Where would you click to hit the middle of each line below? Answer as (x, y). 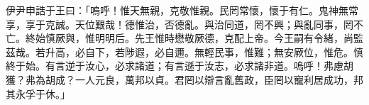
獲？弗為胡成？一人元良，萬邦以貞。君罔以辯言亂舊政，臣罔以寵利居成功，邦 (184, 79)
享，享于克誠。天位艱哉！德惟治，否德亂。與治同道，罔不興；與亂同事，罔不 (184, 24)
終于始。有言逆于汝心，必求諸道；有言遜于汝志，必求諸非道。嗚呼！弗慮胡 (180, 66)
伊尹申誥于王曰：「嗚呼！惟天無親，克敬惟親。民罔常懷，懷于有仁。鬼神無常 (182, 10)
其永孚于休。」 (38, 93)
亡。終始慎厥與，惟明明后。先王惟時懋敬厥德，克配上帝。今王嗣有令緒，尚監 (184, 38)
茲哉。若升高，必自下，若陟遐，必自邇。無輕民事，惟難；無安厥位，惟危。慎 (184, 51)
